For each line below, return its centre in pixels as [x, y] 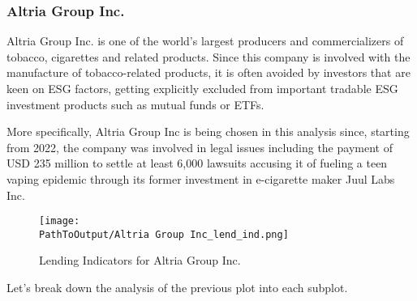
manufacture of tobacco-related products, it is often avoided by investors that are [208, 72]
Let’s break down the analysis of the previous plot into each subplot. [177, 288]
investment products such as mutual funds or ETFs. [135, 104]
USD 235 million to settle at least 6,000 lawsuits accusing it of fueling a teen [197, 163]
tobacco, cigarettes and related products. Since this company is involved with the [208, 56]
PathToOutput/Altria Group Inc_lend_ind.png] [164, 234]
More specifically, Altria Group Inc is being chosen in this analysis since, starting [208, 131]
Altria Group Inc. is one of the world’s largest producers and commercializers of [205, 41]
